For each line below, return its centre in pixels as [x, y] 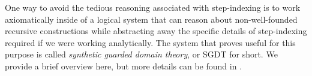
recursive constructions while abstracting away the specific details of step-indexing [156, 31]
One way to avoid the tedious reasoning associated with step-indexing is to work [153, 7]
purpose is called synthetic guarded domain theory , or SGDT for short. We [141, 54]
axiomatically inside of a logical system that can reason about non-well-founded [151, 19]
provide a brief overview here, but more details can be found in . [124, 66]
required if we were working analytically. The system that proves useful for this [150, 42]
